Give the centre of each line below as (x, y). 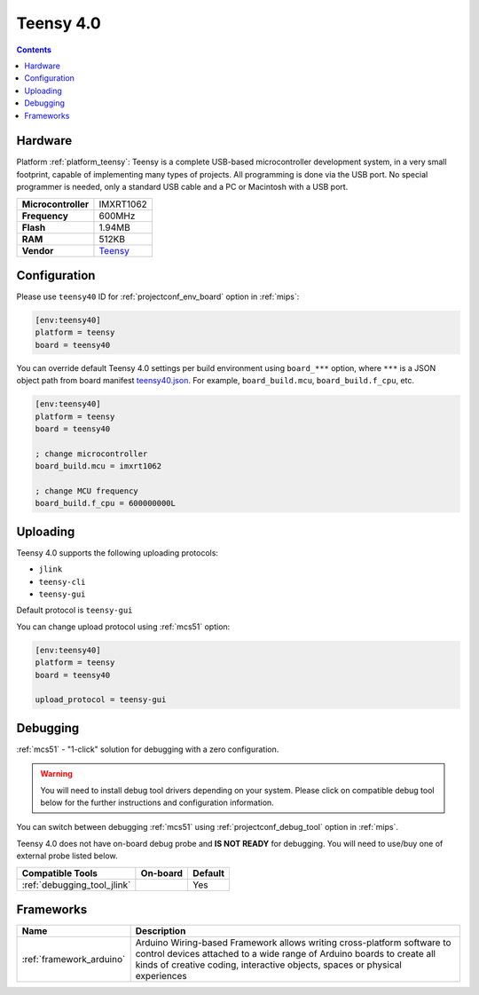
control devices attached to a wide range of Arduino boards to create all (286, 954)
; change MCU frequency (87, 491)
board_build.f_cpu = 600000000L (106, 503)
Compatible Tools (59, 873)
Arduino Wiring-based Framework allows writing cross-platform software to (293, 943)
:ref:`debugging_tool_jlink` (76, 885)
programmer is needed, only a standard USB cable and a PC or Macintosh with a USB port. (182, 187)
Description (161, 931)
